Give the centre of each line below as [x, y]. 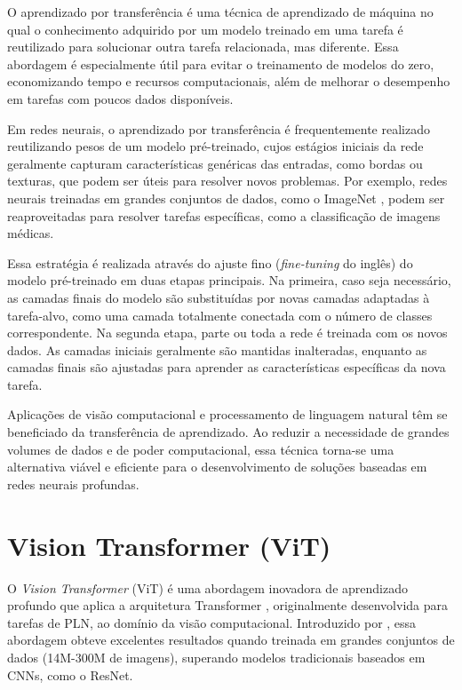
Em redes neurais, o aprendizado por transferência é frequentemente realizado [219, 128]
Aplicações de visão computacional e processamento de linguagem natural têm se [227, 414]
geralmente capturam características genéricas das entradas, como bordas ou [215, 163]
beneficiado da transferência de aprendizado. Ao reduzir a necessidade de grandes [228, 432]
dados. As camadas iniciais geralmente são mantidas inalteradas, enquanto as [217, 349]
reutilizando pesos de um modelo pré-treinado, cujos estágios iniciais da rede [215, 146]
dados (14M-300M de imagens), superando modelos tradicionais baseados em [216, 657]
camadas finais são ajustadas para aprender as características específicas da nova [227, 367]
